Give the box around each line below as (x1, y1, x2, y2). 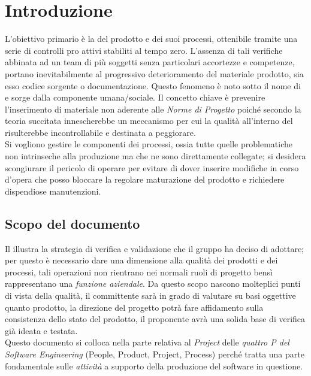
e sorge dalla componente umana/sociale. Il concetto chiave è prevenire (5, 91, 265, 104)
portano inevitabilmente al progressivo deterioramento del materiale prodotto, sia (5, 67, 304, 80)
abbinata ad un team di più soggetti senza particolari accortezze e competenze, (5, 56, 295, 68)
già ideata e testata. (5, 324, 78, 336)
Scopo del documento (5, 214, 140, 232)
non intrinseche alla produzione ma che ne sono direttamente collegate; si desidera (5, 150, 306, 162)
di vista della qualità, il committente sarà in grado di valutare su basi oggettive (5, 289, 296, 302)
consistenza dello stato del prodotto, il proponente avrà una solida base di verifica (5, 313, 306, 325)
